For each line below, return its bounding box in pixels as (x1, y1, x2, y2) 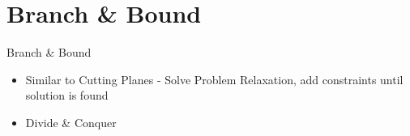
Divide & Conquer (25, 113, 117, 130)
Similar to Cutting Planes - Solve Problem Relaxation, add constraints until (25, 70, 404, 87)
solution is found (25, 87, 109, 104)
